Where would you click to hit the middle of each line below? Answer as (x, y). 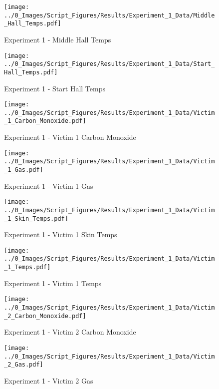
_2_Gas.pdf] (24, 365)
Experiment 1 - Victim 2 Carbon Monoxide (70, 332)
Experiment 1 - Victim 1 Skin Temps (61, 234)
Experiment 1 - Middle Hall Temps (58, 39)
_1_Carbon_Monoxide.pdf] (45, 121)
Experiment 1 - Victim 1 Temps (53, 283)
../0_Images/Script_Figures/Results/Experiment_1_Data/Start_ (109, 64)
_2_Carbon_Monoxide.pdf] (45, 316)
